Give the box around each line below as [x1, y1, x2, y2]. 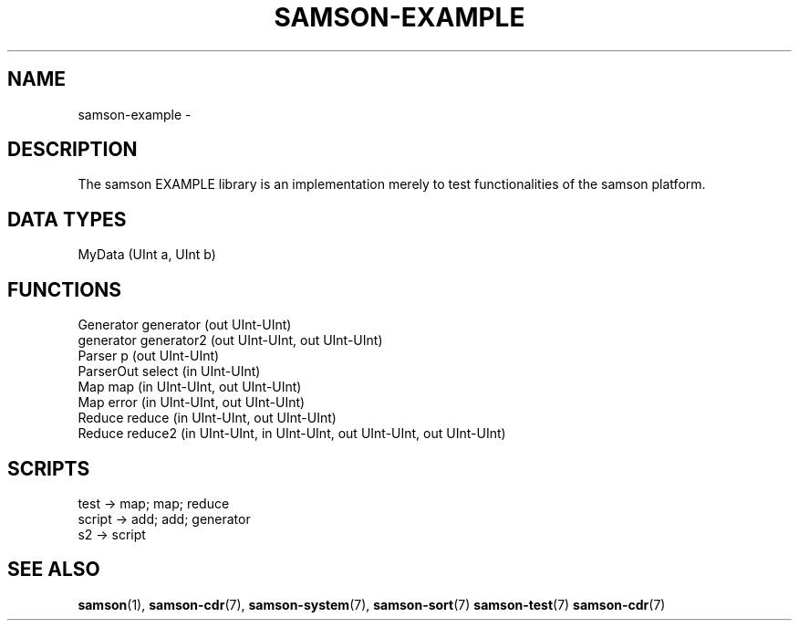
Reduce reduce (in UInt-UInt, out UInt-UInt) [78, 410, 337, 426]
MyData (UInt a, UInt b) [78, 246, 216, 263]
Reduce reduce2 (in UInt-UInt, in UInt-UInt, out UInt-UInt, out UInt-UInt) [78, 425, 506, 442]
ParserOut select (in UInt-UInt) [78, 363, 261, 380]
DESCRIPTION [7, 138, 138, 162]
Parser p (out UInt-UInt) [78, 348, 220, 364]
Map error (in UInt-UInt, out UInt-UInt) [78, 394, 306, 411]
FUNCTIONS [7, 277, 122, 301]
